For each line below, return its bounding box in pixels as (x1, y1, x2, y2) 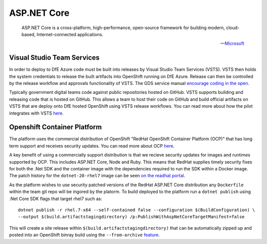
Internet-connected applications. (36, 31, 104, 37)
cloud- (225, 25, 240, 31)
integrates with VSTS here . (9, 110, 64, 116)
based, (21, 31, 36, 37)
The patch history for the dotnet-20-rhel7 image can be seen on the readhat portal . (9, 173, 185, 179)
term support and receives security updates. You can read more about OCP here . (9, 143, 175, 149)
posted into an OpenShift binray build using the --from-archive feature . (9, 232, 160, 238)
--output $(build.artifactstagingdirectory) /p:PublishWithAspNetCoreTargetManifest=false (18, 214, 245, 220)
